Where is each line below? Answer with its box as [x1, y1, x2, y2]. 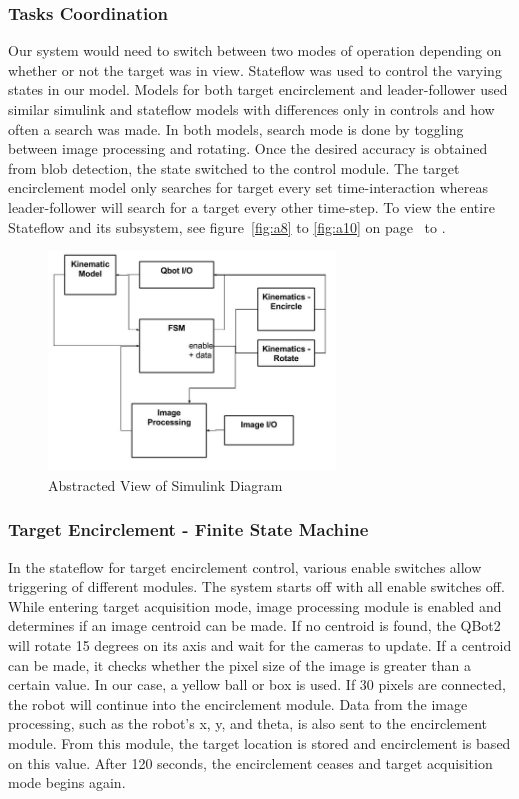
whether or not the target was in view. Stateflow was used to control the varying [8, 59, 502, 80]
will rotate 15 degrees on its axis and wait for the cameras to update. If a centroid [8, 634, 512, 655]
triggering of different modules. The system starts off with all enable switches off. [8, 576, 505, 597]
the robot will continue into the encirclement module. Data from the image [8, 693, 468, 714]
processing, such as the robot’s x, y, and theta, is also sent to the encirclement [8, 713, 488, 734]
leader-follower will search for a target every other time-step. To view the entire [8, 196, 495, 217]
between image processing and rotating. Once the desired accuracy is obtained [8, 138, 488, 159]
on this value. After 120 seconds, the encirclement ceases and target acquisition [8, 752, 493, 773]
